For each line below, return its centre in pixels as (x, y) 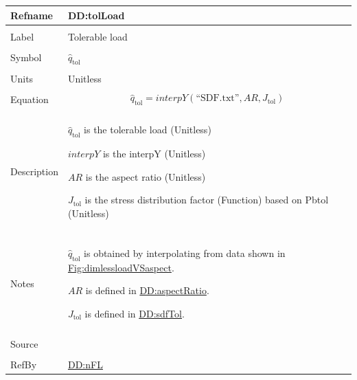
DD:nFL (85, 365)
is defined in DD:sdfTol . (135, 313)
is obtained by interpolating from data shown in (185, 253)
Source (24, 343)
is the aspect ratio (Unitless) (146, 176)
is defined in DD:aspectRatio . (147, 290)
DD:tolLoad (96, 15)
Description (34, 171)
